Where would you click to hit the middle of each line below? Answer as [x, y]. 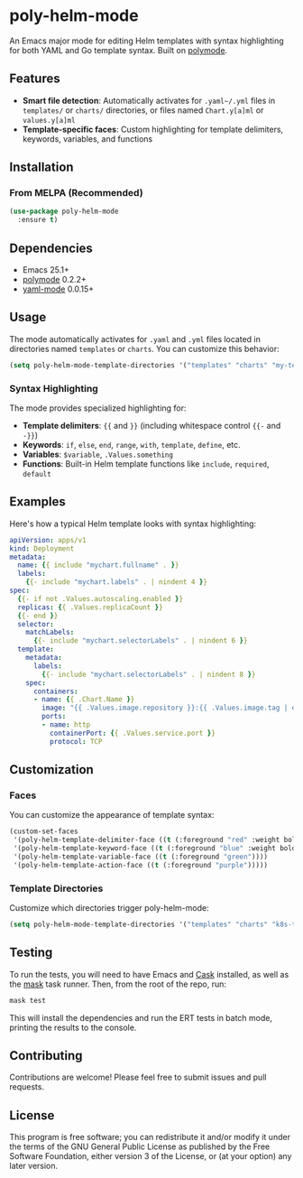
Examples [37, 502]
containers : [55, 691]
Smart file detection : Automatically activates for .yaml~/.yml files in [149, 100]
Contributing [46, 1056]
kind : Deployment [42, 548]
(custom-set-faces [44, 831]
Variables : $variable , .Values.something [98, 454]
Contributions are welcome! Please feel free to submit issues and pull [138, 1077]
